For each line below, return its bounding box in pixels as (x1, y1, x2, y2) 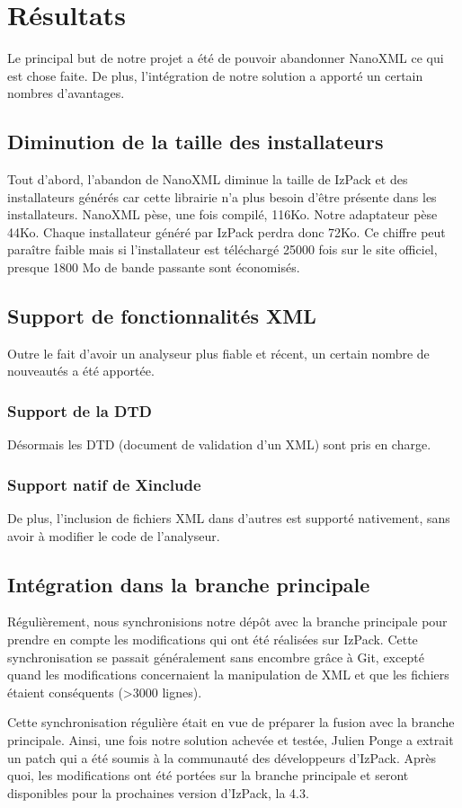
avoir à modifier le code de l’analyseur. (7, 526, 220, 545)
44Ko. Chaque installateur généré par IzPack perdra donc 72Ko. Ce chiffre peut (7, 222, 446, 241)
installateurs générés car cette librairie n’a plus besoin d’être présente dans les (7, 187, 437, 206)
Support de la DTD (7, 399, 152, 422)
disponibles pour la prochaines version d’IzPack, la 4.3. (7, 783, 309, 802)
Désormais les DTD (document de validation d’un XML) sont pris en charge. (7, 435, 431, 454)
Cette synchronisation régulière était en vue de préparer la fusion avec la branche (7, 713, 455, 732)
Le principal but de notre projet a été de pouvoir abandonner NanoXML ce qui (7, 49, 444, 67)
